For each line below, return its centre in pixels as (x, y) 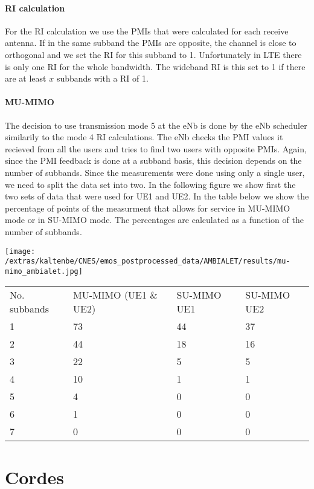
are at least (26, 78)
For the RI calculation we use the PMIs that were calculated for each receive (147, 31)
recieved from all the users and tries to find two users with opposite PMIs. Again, (156, 148)
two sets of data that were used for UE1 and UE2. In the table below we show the (157, 196)
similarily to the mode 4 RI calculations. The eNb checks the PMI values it (144, 137)
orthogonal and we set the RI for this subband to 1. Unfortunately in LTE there (153, 54)
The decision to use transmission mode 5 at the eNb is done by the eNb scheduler (156, 125)
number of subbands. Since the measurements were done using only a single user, (155, 172)
